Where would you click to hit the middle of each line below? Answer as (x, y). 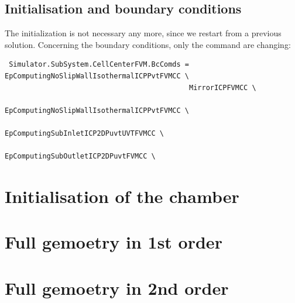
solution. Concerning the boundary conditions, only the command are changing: (148, 44)
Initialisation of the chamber (122, 196)
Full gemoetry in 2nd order (117, 287)
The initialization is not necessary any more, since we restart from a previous (143, 33)
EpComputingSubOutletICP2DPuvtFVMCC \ (80, 156)
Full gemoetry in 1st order (114, 242)
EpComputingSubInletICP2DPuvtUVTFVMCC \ (85, 133)
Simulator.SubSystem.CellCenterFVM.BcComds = (99, 65)
